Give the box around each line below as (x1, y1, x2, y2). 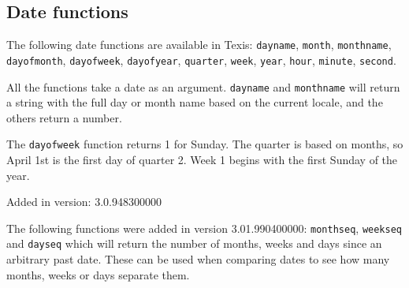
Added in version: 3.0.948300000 (6, 193, 162, 210)
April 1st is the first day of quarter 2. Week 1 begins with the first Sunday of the (6, 151, 398, 168)
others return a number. (6, 109, 122, 125)
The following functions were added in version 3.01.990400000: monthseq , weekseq (6, 219, 402, 236)
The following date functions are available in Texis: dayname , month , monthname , (6, 36, 392, 53)
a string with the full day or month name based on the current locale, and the (6, 94, 383, 110)
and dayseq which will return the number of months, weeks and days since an (6, 235, 382, 252)
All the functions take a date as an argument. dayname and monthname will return (6, 78, 400, 95)
